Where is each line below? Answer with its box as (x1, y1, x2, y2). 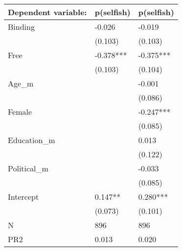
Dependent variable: (8, 6, 87, 18)
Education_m (8, 134, 55, 146)
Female (8, 106, 32, 117)
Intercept (8, 191, 39, 202)
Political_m (8, 163, 48, 174)
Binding (8, 21, 35, 32)
